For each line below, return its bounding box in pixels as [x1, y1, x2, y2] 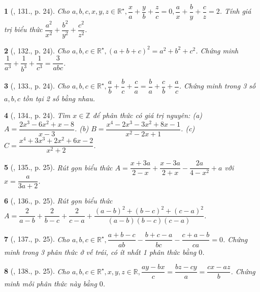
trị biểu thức [4, 24, 43, 35]
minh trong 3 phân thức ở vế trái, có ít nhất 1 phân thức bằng [4, 246, 197, 257]
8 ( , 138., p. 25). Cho [4, 266, 70, 276]
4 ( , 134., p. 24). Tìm [4, 110, 71, 121]
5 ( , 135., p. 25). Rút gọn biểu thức [4, 162, 113, 172]
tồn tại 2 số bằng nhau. [22, 93, 95, 103]
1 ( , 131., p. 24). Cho [4, 6, 70, 16]
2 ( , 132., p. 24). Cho [4, 45, 70, 55]
